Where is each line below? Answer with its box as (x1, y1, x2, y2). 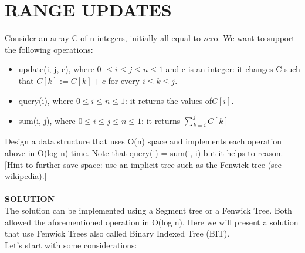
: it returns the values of (125, 94, 212, 106)
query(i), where (18, 94, 74, 106)
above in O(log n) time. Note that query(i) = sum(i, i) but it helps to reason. (5, 146, 283, 158)
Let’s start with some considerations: (5, 238, 137, 251)
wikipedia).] (5, 170, 47, 182)
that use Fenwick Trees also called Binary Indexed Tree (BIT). (5, 227, 230, 239)
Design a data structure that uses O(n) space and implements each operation (5, 135, 282, 147)
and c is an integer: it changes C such (165, 63, 300, 75)
